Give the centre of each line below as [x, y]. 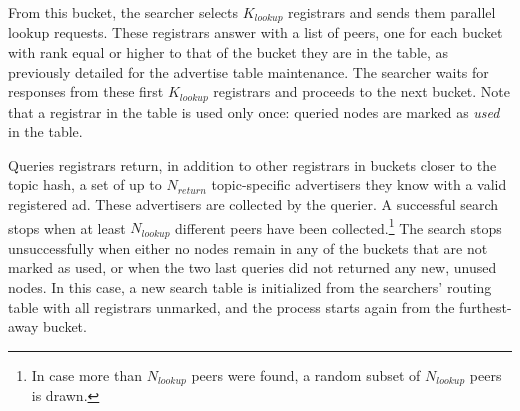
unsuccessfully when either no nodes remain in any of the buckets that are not [248, 247]
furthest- [485, 306]
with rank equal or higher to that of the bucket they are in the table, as [228, 52]
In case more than [86, 374]
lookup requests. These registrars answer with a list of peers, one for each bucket [255, 32]
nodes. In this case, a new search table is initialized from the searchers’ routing [250, 286]
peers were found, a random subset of [306, 374]
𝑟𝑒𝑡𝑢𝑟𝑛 [192, 190]
